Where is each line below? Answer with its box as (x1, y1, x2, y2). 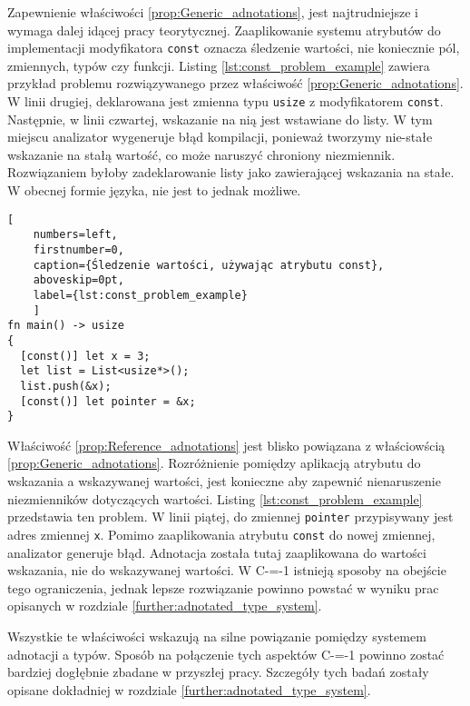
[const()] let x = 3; (20, 349, 151, 363)
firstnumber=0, (33, 243, 124, 256)
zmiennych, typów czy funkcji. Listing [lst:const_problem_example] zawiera (7, 55, 430, 75)
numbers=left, (33, 228, 118, 242)
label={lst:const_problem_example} (33, 288, 248, 302)
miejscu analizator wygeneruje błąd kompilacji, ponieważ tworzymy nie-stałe (7, 127, 433, 146)
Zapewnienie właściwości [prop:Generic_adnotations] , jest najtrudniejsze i (7, 3, 418, 21)
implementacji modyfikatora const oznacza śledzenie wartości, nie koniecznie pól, (7, 38, 460, 57)
